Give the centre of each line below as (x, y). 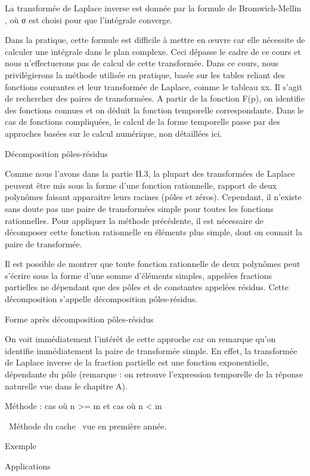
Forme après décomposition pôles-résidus (79, 319)
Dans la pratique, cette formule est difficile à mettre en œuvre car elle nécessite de (155, 40)
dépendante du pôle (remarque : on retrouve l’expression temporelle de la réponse (154, 374)
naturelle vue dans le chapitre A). (66, 386)
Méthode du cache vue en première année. (88, 426)
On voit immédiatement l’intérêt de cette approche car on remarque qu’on (140, 339)
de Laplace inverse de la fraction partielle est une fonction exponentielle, (137, 362)
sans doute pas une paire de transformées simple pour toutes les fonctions (139, 208)
